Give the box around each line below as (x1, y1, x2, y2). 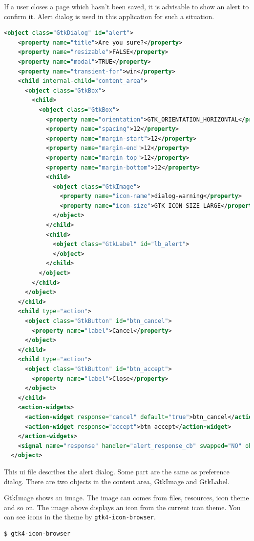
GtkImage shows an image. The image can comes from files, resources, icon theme (4, 492, 249, 503)
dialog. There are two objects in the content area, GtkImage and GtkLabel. (4, 476, 230, 486)
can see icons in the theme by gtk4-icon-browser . (4, 512, 156, 522)
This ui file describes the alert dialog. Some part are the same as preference (4, 466, 230, 476)
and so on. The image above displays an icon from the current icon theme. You (4, 502, 241, 512)
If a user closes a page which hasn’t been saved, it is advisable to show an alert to (4, 1, 249, 11)
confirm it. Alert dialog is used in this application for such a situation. (4, 11, 214, 21)
